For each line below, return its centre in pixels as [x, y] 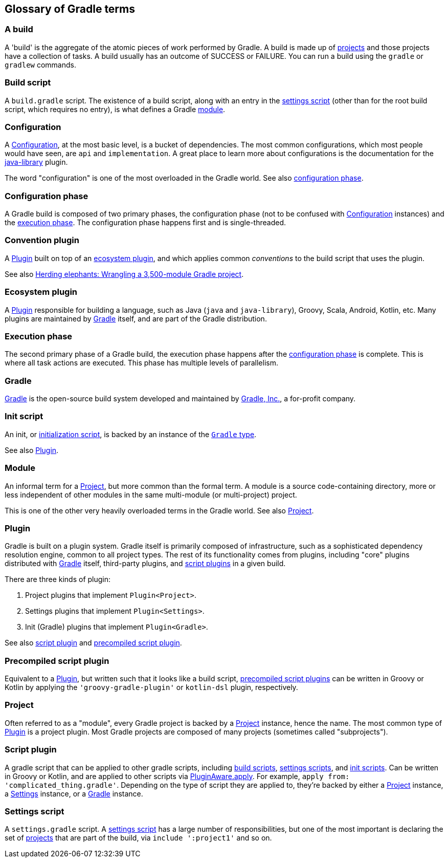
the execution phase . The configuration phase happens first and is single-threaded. [145, 223]
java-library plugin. [36, 162]
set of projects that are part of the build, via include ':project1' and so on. [138, 838]
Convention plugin [42, 240]
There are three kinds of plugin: [58, 579]
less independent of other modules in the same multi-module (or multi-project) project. [151, 494]
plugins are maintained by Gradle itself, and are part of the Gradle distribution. [136, 318]
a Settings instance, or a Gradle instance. [74, 793]
